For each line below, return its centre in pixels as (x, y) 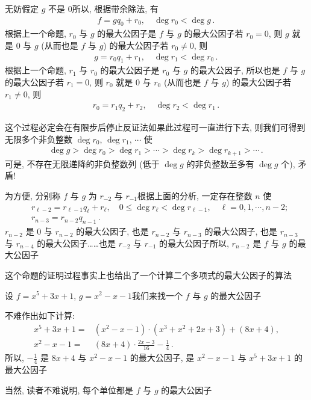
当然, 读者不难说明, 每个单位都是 (69, 389)
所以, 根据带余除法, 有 (115, 8)
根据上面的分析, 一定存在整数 (195, 195)
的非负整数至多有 (220, 163)
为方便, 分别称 (33, 195)
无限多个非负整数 (39, 139)
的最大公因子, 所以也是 (235, 70)
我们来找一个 (158, 295)
